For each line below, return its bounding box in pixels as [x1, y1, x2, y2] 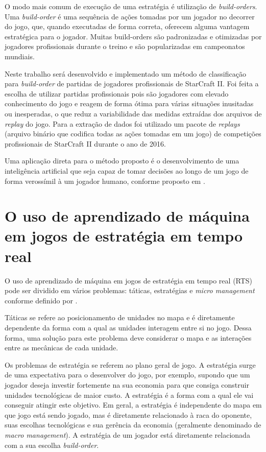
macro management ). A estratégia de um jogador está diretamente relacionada [5, 429, 250, 440]
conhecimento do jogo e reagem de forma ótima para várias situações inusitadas [5, 98, 254, 109]
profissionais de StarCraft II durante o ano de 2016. [5, 138, 166, 149]
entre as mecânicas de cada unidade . [5, 342, 118, 353]
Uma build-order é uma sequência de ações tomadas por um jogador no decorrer [5, 11, 255, 21]
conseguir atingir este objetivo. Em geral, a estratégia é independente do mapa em [5, 399, 262, 410]
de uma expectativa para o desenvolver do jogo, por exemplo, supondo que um [5, 369, 250, 380]
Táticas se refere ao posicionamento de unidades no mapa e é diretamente [5, 312, 235, 323]
